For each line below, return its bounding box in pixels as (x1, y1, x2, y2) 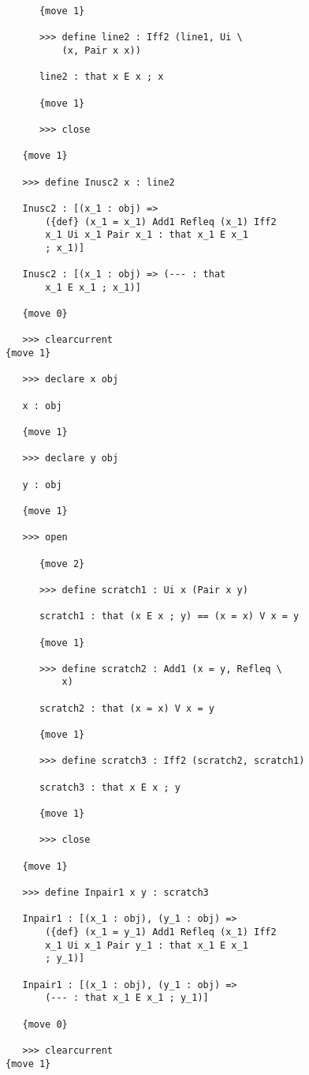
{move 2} (39, 558, 85, 569)
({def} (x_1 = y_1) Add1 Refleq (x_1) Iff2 (45, 926, 277, 938)
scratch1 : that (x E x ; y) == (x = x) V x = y (39, 611, 300, 622)
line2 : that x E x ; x (39, 71, 164, 83)
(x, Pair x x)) (61, 44, 141, 56)
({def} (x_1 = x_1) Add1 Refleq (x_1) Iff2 (45, 216, 277, 227)
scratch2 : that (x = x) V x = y (39, 702, 214, 714)
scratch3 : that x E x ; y (39, 781, 181, 793)
